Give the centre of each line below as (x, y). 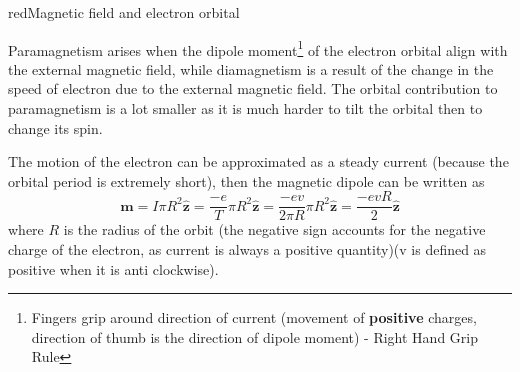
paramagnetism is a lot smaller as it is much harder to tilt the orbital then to (245, 108)
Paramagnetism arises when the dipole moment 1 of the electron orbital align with (258, 48)
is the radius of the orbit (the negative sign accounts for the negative (274, 229)
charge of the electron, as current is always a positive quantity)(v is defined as (247, 249)
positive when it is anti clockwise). (113, 268)
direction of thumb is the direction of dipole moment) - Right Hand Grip (254, 336)
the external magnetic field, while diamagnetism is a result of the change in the (251, 68)
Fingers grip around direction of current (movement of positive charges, (254, 317)
